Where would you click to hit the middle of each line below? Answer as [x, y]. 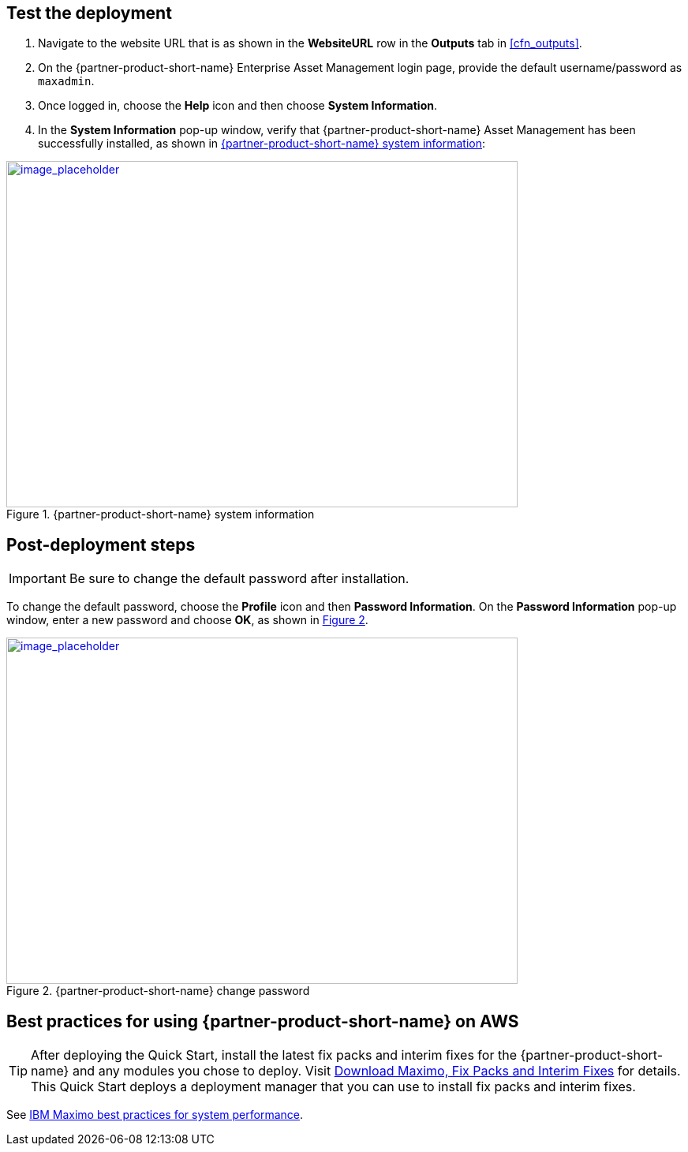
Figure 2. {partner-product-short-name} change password [158, 991]
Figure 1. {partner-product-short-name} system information [161, 514]
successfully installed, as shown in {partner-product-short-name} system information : [262, 144]
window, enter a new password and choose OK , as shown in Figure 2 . [187, 620]
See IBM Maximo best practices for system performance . [155, 1115]
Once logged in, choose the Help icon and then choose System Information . [237, 106]
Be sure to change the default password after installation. [239, 579]
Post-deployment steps [101, 544]
